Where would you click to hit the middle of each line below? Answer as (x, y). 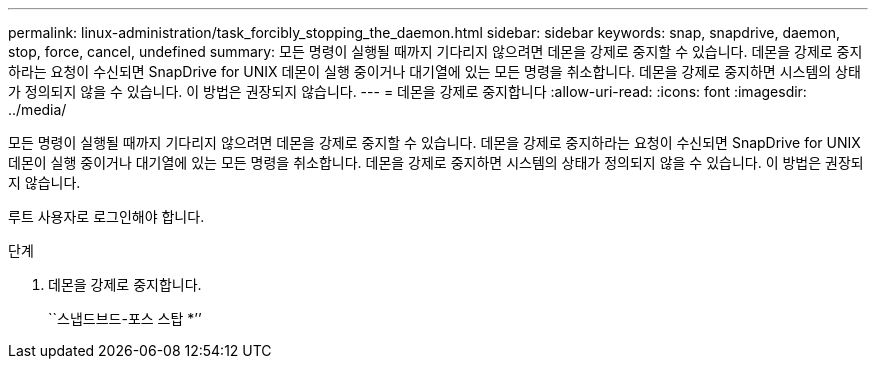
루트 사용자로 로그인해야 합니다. (106, 216)
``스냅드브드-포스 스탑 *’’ (125, 318)
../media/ (37, 109)
